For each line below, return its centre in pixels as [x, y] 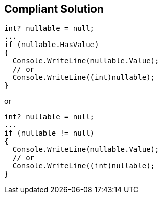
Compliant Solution [54, 9]
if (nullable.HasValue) [52, 45]
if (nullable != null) [50, 133]
